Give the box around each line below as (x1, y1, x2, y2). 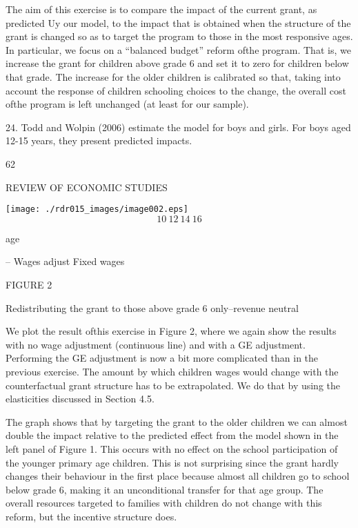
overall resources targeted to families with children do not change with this (6, 496, 322, 510)
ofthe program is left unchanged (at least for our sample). (6, 97, 249, 111)
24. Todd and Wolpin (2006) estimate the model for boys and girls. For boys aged (6, 119, 351, 134)
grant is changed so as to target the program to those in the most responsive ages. (6, 29, 353, 43)
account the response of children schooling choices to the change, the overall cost (6, 83, 346, 97)
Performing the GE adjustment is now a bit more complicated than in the (6, 351, 319, 365)
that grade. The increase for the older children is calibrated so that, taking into (6, 69, 341, 84)
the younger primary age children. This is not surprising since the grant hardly (6, 455, 339, 469)
